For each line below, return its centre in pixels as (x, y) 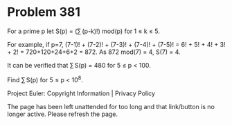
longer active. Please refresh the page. (63, 114)
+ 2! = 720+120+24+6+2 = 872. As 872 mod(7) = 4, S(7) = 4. (94, 52)
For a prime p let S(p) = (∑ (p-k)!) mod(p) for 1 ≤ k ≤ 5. (84, 31)
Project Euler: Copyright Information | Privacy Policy (81, 93)
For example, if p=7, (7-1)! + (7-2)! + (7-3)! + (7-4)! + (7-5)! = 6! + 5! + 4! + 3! (117, 44)
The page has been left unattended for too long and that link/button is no (111, 106)
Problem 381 (44, 12)
